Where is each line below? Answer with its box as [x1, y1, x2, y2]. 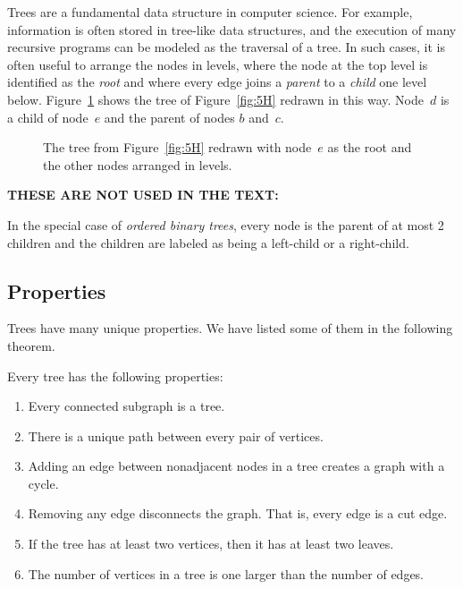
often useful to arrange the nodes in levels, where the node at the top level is [7, 55, 428, 73]
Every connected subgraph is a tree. [28, 397, 225, 415]
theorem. [7, 336, 55, 354]
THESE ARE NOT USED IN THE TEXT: [7, 185, 279, 204]
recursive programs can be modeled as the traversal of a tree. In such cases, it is [7, 38, 446, 56]
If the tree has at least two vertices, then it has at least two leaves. [28, 534, 394, 553]
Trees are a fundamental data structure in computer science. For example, [7, 3, 413, 21]
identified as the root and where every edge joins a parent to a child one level [7, 73, 427, 91]
